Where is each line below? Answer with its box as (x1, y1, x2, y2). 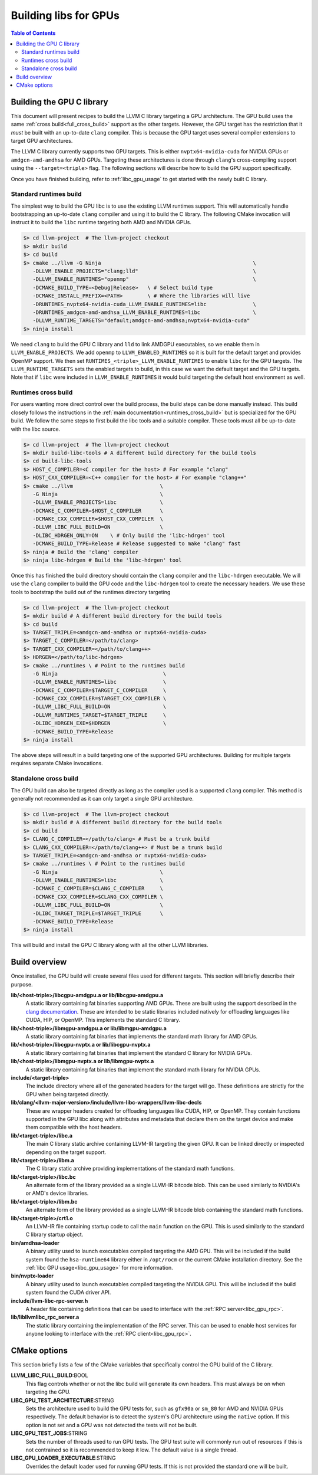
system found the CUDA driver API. (25, 1289, 111, 1296)
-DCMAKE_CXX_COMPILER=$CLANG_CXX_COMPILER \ (32, 893, 163, 900)
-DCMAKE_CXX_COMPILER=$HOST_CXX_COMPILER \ (32, 516, 163, 522)
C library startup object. (25, 1231, 84, 1238)
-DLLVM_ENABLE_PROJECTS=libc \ (32, 499, 163, 506)
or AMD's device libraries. (25, 1189, 89, 1197)
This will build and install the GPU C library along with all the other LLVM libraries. (11, 942, 208, 949)
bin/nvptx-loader (11, 1272, 54, 1280)
